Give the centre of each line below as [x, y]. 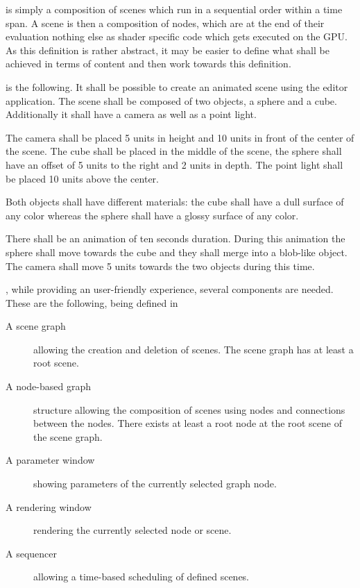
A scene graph [36, 326]
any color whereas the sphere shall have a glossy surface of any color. [152, 215]
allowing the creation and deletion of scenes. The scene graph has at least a [194, 349]
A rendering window [49, 506]
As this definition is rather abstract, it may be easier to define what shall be [168, 50]
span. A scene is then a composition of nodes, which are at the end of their [165, 23]
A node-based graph [49, 386]
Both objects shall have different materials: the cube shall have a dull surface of [175, 202]
